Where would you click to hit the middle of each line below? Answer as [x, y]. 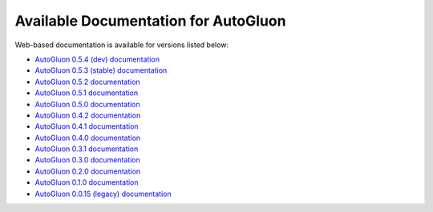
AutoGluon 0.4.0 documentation [88, 138]
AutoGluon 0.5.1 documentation [87, 93]
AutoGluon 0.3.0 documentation [87, 160]
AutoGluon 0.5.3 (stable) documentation [101, 70]
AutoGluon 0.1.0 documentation [87, 182]
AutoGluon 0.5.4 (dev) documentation [97, 59]
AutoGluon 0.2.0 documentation [88, 171]
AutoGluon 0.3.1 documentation [87, 149]
